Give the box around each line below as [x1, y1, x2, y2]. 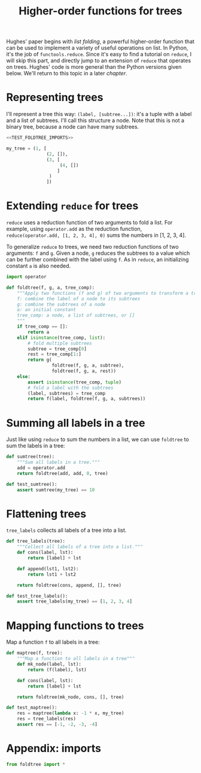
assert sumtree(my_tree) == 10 [17, 486, 95, 493]
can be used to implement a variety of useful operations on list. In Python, [6, 44, 188, 51]
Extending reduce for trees [6, 199, 139, 213]
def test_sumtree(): [6, 481, 58, 487]
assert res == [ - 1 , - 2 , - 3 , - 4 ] [17, 722, 98, 728]
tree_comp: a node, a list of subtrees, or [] [17, 312, 135, 318]
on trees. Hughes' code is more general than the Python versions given [6, 63, 182, 71]
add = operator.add [17, 465, 66, 471]
